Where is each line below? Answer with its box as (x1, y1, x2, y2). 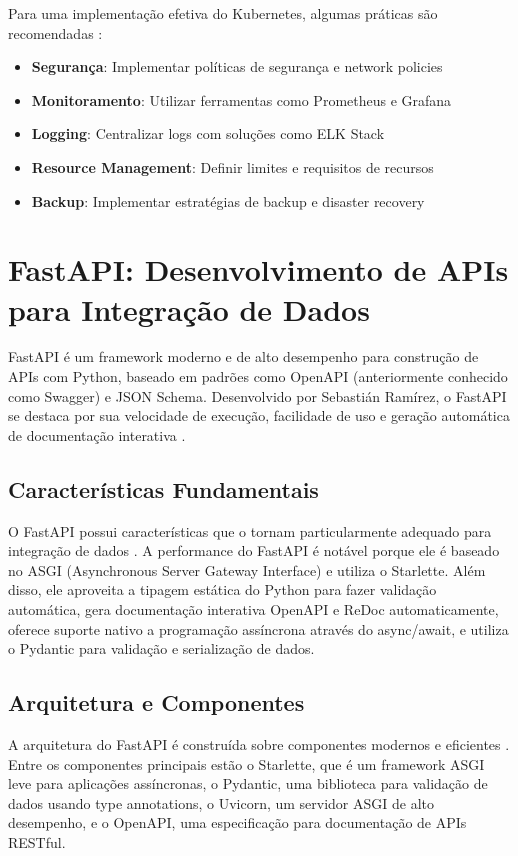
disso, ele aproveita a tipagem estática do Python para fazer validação (8, 579, 437, 600)
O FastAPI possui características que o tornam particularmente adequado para (8, 520, 492, 541)
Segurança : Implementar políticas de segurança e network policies (31, 56, 443, 77)
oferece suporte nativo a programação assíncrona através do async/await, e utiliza (8, 618, 509, 639)
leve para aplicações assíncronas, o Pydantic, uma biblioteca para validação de (8, 773, 488, 794)
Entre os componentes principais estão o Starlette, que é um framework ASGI (8, 753, 485, 774)
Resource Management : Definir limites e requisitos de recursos (31, 156, 434, 177)
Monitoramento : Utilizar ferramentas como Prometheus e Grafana (31, 89, 452, 110)
